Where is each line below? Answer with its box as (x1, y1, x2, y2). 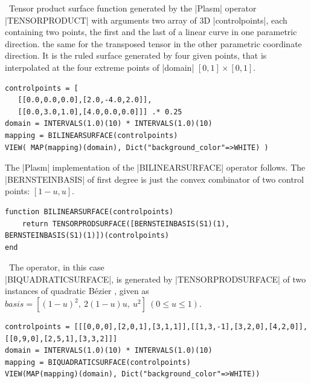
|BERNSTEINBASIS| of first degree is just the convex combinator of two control (5, 172, 304, 185)
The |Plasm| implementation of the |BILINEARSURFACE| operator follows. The (5, 161, 306, 174)
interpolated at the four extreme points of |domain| (5, 61, 194, 73)
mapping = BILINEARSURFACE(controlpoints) (5, 131, 178, 140)
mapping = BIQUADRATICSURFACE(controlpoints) (5, 358, 191, 367)
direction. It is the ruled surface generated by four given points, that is (5, 49, 267, 62)
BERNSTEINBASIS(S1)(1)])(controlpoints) (5, 231, 170, 240)
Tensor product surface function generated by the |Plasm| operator (8, 2, 257, 14)
